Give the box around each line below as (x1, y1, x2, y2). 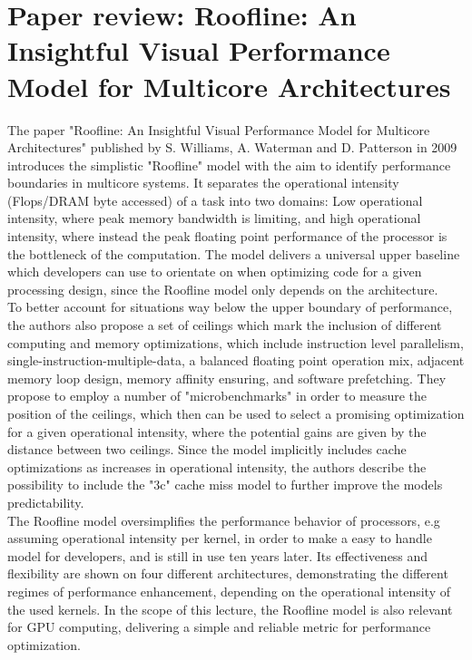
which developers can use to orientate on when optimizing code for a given (7, 262, 422, 281)
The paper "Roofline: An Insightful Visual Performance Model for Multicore (7, 120, 430, 139)
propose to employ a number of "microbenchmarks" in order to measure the (7, 386, 428, 405)
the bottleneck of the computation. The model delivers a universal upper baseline (7, 244, 460, 263)
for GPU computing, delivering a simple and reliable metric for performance (7, 617, 431, 636)
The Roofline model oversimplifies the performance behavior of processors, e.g (7, 510, 440, 529)
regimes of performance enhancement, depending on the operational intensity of (7, 581, 450, 600)
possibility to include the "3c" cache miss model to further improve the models (7, 475, 443, 494)
